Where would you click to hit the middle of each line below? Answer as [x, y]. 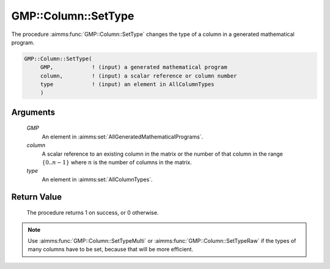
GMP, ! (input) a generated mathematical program [134, 67]
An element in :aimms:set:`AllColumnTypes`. [97, 179]
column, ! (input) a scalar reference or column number [138, 76]
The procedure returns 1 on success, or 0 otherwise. [93, 213]
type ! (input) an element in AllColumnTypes [127, 84]
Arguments [33, 112]
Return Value [37, 197]
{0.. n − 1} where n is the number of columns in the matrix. [117, 162]
